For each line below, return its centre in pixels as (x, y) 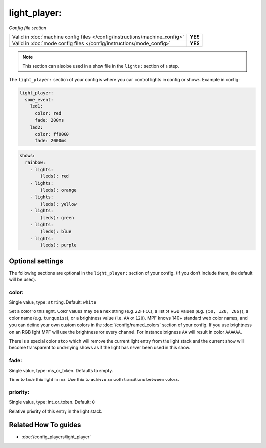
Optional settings (36, 261)
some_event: (39, 100)
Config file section (28, 28)
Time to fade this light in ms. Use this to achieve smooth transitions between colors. (94, 379)
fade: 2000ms (51, 141)
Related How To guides (45, 425)
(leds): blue (56, 231)
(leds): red (54, 176)
